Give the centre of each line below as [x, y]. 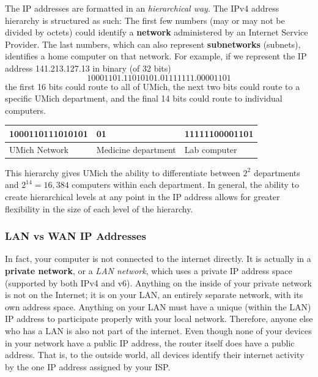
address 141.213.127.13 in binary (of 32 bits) [88, 68]
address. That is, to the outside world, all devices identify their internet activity [155, 355]
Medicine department [136, 149]
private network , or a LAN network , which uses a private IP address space [149, 270]
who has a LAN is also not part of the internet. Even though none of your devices [158, 330]
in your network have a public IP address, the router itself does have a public [150, 342]
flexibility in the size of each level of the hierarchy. [99, 208]
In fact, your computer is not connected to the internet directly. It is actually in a [158, 259]
